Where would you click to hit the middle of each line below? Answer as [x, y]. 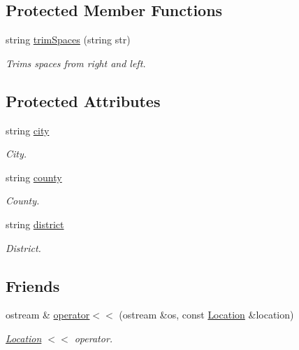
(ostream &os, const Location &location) [206, 315]
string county [34, 177]
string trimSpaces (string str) [68, 40]
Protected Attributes [83, 100]
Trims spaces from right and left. [76, 63]
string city [28, 130]
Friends [33, 285]
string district [35, 224]
